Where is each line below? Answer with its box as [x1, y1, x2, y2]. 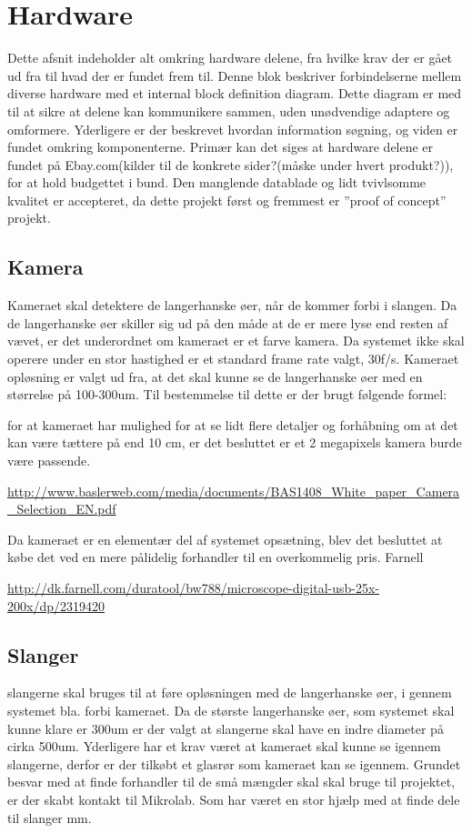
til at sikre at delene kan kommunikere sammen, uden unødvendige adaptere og [7, 101, 450, 120]
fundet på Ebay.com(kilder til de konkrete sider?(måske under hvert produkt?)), [7, 155, 454, 174]
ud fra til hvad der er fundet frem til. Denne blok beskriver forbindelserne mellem [7, 65, 462, 85]
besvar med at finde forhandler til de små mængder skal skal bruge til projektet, [7, 772, 456, 791]
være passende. [7, 451, 91, 470]
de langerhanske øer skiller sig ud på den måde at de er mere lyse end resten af [7, 313, 448, 332]
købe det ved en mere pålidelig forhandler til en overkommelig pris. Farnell [7, 547, 424, 567]
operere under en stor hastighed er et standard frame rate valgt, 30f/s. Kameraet [7, 349, 459, 368]
